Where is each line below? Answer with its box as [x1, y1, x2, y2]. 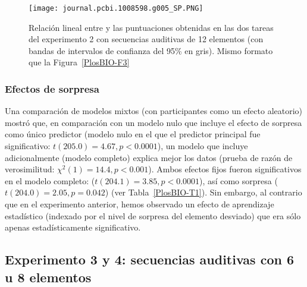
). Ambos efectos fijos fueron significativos [148, 163, 302, 175]
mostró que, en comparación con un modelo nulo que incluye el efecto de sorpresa [5, 116, 302, 128]
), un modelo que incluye [157, 140, 248, 152]
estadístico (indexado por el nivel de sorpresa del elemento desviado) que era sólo [5, 209, 301, 222]
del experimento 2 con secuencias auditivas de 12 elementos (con [29, 33, 264, 45]
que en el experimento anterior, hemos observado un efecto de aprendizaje [5, 198, 274, 210]
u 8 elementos [5, 267, 92, 286]
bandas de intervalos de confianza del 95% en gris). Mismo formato [29, 44, 273, 56]
